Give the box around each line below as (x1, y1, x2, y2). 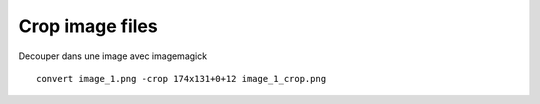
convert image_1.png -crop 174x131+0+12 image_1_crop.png (36, 73, 327, 84)
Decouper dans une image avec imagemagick (18, 50, 208, 62)
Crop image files (18, 15, 159, 37)
